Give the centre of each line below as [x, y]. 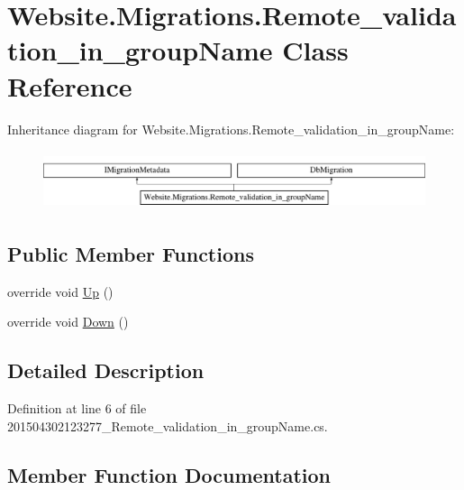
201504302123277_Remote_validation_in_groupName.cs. [168, 425]
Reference [70, 85]
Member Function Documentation [169, 474]
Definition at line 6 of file [77, 408]
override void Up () [60, 291]
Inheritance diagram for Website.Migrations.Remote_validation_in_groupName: [231, 129]
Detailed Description [106, 370]
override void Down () [68, 322]
